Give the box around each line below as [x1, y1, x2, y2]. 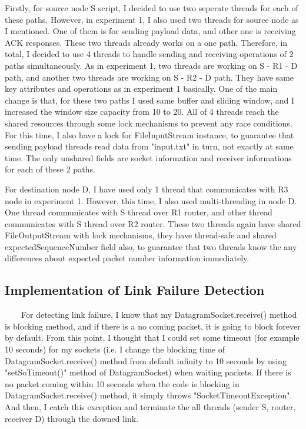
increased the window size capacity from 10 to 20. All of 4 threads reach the [5, 105, 279, 118]
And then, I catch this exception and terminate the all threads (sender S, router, [5, 401, 296, 413]
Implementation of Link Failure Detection [5, 281, 265, 299]
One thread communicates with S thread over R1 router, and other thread [5, 206, 272, 218]
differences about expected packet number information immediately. [5, 252, 250, 264]
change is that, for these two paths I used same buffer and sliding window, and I [5, 94, 295, 106]
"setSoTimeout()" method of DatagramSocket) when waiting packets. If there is [5, 366, 291, 378]
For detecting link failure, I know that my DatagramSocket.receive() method [21, 308, 297, 321]
